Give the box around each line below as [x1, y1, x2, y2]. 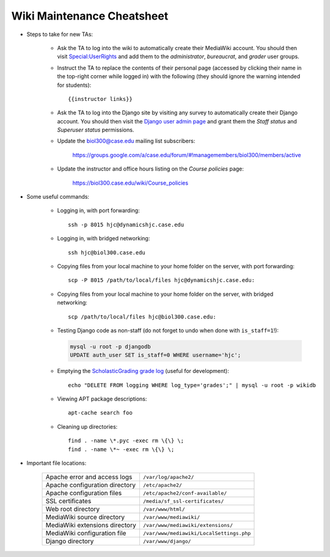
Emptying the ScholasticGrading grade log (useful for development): [57, 367, 229, 375]
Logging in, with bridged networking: [57, 235, 150, 242]
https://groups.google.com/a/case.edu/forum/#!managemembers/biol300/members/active [72, 151, 302, 158]
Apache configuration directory [45, 481, 136, 489]
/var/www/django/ [142, 538, 191, 544]
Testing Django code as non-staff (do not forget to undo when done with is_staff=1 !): [57, 326, 279, 334]
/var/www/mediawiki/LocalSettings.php [142, 529, 251, 536]
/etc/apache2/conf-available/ [142, 490, 227, 496]
